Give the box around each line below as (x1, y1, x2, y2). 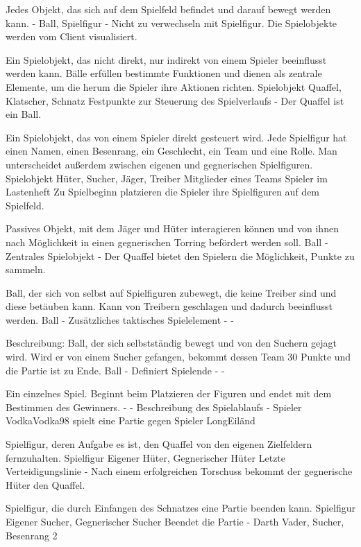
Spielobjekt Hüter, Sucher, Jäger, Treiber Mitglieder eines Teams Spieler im (6, 171, 328, 185)
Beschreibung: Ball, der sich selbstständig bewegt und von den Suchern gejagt (6, 336, 337, 350)
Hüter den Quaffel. (6, 477, 85, 492)
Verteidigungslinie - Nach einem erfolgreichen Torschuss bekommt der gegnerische (6, 464, 353, 478)
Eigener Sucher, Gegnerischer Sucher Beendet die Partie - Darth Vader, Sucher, (6, 514, 344, 528)
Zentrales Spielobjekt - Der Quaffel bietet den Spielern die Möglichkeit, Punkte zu (6, 248, 355, 263)
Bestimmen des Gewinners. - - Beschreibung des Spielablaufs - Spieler (6, 399, 302, 414)
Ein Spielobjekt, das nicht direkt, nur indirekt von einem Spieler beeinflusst (6, 52, 327, 67)
